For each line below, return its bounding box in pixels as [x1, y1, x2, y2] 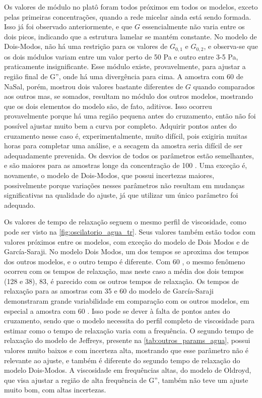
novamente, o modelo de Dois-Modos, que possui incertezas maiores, [4, 169, 215, 180]
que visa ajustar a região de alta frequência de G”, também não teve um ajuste [4, 374, 248, 385]
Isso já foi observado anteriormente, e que [4, 21, 133, 32]
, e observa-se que [204, 41, 258, 51]
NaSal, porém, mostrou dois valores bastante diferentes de [4, 81, 183, 91]
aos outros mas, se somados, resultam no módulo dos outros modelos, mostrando [4, 91, 253, 101]
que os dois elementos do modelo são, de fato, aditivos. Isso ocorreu [4, 100, 212, 111]
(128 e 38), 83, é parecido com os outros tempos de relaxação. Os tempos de [4, 275, 239, 286]
